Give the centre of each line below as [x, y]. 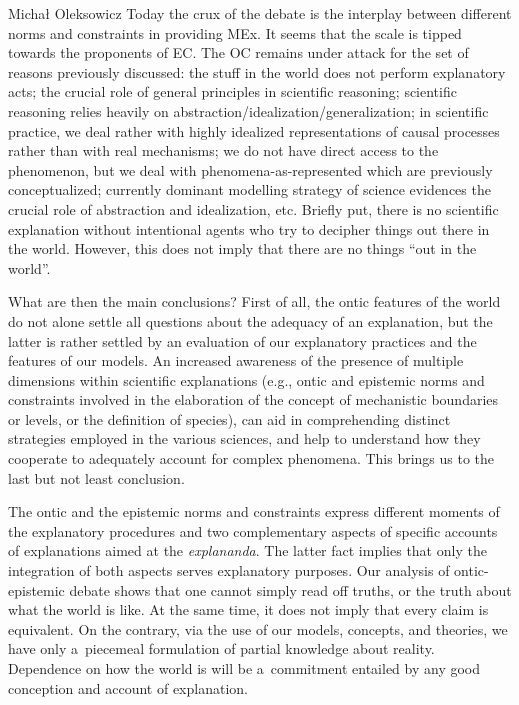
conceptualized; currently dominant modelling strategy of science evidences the [249, 189]
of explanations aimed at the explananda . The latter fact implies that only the [247, 550]
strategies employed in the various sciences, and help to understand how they [244, 438]
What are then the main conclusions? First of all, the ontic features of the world [254, 301]
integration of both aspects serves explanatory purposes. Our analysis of [229, 570]
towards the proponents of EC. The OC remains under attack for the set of [238, 52]
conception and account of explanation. [128, 687]
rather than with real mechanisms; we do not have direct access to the [223, 150]
